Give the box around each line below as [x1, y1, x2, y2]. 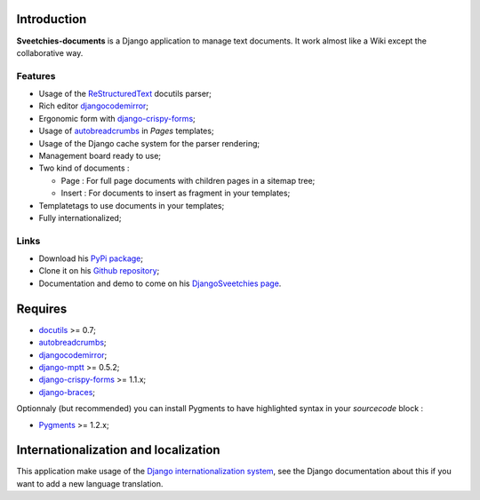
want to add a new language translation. [16, 478, 164, 488]
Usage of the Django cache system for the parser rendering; [38, 138, 260, 148]
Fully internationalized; [38, 212, 122, 223]
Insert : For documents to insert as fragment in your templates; [60, 187, 291, 199]
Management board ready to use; [38, 151, 162, 161]
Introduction [16, 12, 87, 27]
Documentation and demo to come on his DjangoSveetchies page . [38, 278, 282, 289]
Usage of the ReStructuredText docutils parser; [38, 89, 212, 99]
